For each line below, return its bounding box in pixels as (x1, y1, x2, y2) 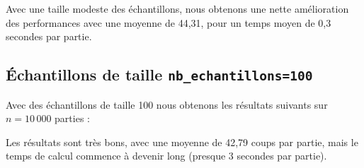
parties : (55, 111, 90, 126)
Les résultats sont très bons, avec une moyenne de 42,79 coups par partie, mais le (6, 134, 358, 149)
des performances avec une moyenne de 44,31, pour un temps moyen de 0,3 (6, 15, 331, 30)
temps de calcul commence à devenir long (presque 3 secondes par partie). (6, 148, 327, 163)
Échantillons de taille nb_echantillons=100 (6, 64, 313, 85)
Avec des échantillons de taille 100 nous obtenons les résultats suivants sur (6, 97, 328, 112)
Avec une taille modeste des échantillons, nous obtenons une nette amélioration (6, 1, 349, 16)
